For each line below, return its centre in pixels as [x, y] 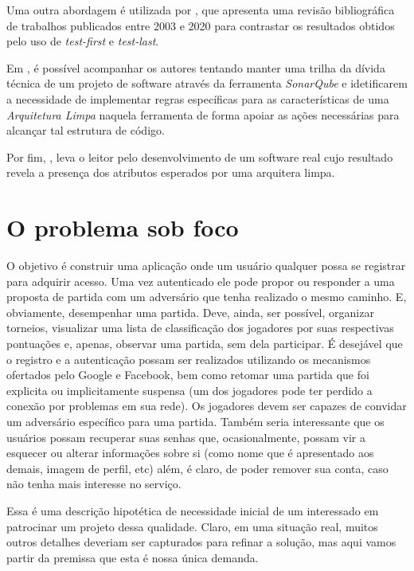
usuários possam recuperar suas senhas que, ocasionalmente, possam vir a [186, 437]
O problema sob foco [123, 227]
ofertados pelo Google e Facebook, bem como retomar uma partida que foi [188, 375]
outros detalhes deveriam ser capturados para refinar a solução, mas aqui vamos [201, 542]
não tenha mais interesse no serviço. [94, 484]
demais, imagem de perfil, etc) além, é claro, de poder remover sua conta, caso [197, 468]
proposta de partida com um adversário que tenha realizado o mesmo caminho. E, [207, 297]
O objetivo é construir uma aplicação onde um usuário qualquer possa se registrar [206, 266]
